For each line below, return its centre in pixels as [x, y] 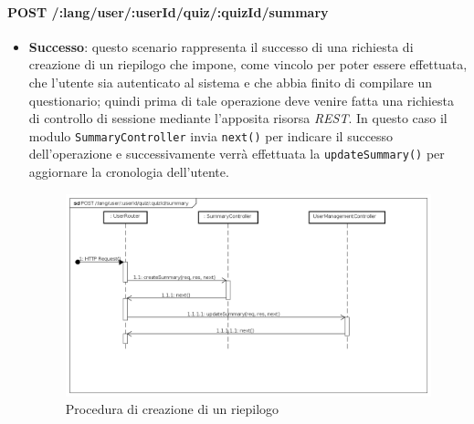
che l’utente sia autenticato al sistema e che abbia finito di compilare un [231, 82]
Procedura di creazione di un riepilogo [172, 409]
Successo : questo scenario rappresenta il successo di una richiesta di [221, 46]
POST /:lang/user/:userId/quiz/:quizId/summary [168, 11]
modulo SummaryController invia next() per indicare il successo [211, 135]
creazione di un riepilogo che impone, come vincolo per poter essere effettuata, [248, 64]
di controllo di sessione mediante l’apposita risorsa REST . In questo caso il [238, 118]
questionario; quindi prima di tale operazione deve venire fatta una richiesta [241, 100]
